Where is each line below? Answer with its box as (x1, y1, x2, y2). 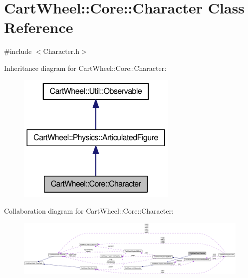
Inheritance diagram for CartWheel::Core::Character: (4, 62, 167, 73)
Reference (4, 17, 73, 37)
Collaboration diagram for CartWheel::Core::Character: (4, 206, 174, 216)
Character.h (43, 46, 79, 56)
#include (4, 46, 32, 56)
